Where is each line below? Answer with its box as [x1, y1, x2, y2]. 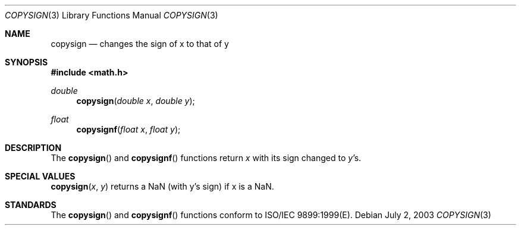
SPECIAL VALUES [5, 171, 76, 181]
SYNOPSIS [5, 57, 48, 67]
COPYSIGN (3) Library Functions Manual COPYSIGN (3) [5, 10, 218, 20]
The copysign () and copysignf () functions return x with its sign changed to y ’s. [51, 153, 362, 163]
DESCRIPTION [5, 143, 62, 153]
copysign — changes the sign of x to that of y [51, 39, 229, 49]
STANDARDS [5, 200, 57, 210]
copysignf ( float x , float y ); [76, 124, 181, 134]
